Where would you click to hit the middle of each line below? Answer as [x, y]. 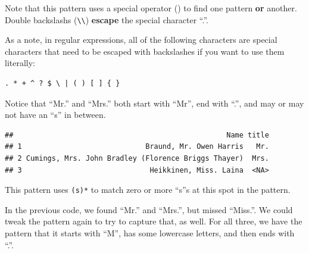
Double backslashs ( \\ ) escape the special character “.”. [107, 19]
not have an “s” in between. [55, 115]
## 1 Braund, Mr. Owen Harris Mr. [137, 147]
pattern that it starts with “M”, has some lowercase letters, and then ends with [150, 233]
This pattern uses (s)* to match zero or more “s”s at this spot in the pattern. [148, 190]
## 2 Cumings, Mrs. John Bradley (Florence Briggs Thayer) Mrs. [137, 158]
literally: [20, 63]
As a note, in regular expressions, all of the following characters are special [141, 40]
